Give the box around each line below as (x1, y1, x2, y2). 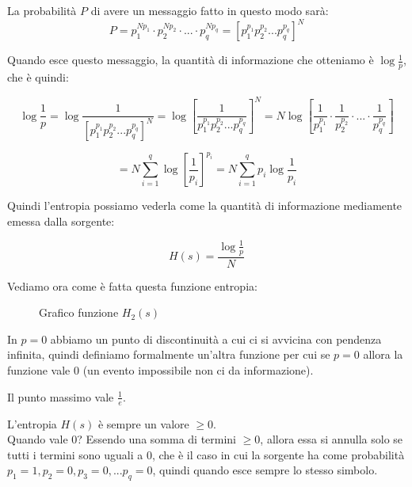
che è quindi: (7, 68, 69, 85)
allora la (363, 346, 403, 363)
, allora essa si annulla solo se (260, 431, 403, 447)
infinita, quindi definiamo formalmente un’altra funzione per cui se (7, 346, 330, 363)
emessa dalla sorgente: (7, 212, 115, 229)
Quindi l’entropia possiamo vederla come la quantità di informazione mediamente (7, 197, 402, 214)
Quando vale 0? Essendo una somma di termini (7, 431, 237, 447)
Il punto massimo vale (7, 388, 114, 405)
